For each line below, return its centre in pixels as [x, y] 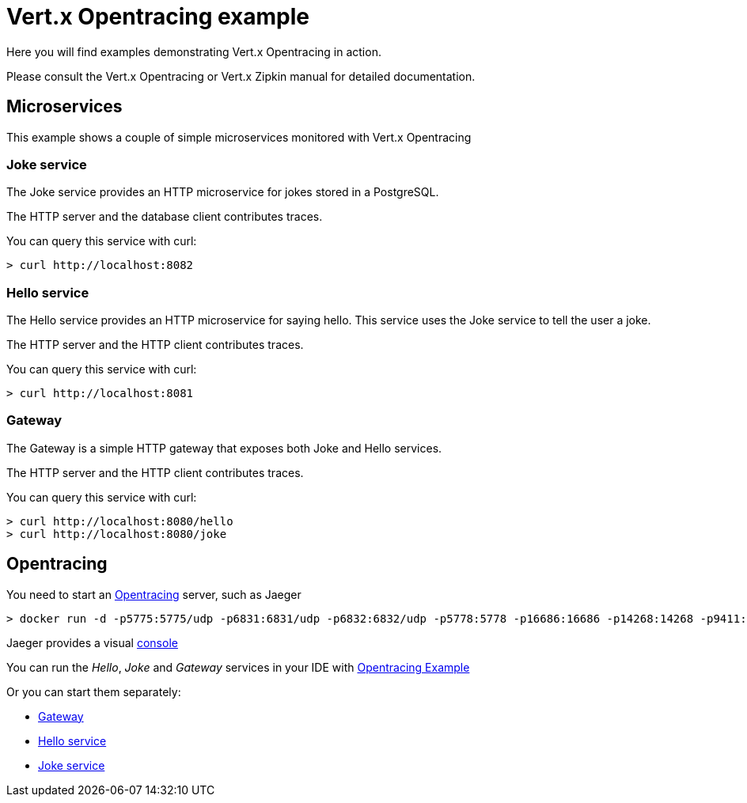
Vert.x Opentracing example [158, 17]
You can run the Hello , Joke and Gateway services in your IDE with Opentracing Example [238, 667]
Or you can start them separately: [94, 691]
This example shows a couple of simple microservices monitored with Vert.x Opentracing [239, 137]
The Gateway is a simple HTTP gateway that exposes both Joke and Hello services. [224, 448]
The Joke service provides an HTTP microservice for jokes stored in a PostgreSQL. [223, 192]
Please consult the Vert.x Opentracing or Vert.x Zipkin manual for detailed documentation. [241, 76]
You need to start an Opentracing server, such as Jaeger [154, 594]
